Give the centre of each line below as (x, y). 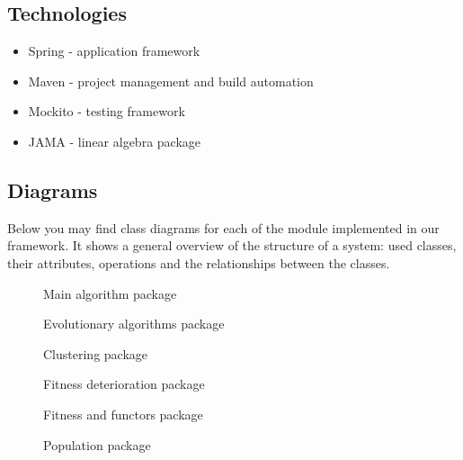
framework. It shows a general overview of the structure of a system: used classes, (232, 245)
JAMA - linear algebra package (115, 141)
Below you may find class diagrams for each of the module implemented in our (223, 227)
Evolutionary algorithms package (134, 324)
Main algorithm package (110, 293)
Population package (97, 444)
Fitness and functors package (123, 414)
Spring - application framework (114, 51)
